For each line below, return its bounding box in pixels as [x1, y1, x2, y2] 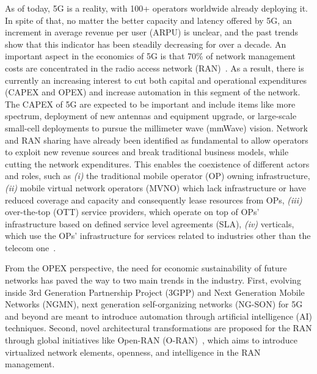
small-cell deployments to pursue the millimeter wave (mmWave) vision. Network [5, 121, 308, 134]
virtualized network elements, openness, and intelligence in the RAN [5, 345, 261, 358]
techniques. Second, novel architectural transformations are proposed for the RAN [5, 321, 312, 334]
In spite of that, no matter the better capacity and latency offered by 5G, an [5, 13, 292, 26]
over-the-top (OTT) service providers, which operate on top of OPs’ [5, 205, 260, 218]
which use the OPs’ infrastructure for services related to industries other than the [5, 229, 311, 242]
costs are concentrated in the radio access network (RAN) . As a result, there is [5, 61, 304, 74]
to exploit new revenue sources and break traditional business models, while [5, 145, 289, 158]
